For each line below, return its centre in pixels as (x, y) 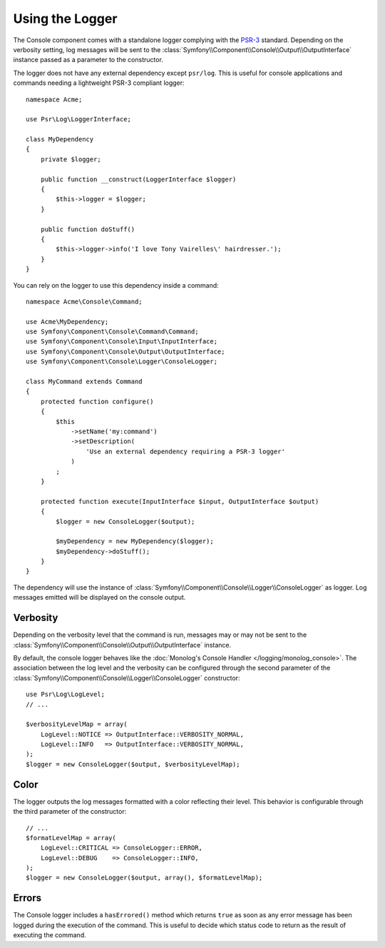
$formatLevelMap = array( (71, 838)
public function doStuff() (88, 229)
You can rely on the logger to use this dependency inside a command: (116, 285)
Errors (27, 898)
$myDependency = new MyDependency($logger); (135, 541)
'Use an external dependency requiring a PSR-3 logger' (185, 451)
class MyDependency (60, 140)
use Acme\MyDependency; (67, 322)
